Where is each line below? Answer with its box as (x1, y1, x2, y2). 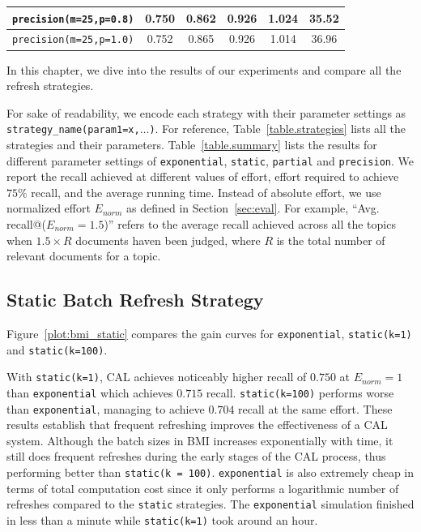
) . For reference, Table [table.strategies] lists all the (149, 120, 406, 137)
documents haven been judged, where (75, 231, 261, 248)
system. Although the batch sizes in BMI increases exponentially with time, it (6, 431, 393, 448)
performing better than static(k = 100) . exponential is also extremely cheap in (6, 464, 415, 481)
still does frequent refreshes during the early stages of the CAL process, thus (6, 448, 386, 465)
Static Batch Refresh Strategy (6, 287, 264, 312)
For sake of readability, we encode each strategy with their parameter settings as (6, 104, 406, 121)
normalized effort (6, 199, 91, 217)
